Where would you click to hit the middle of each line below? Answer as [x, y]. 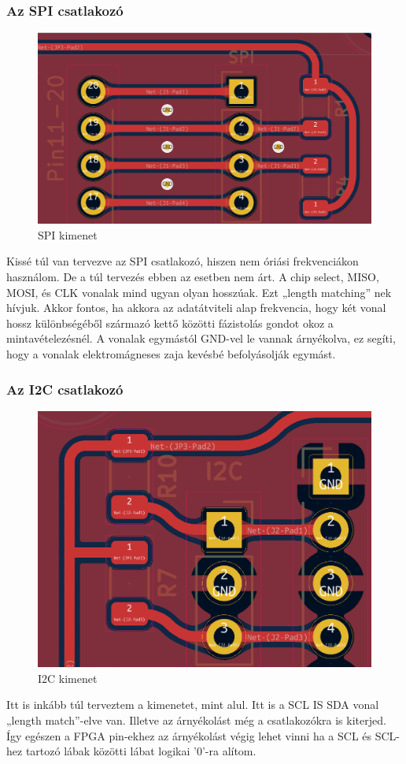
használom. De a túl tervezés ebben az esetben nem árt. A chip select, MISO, [193, 277]
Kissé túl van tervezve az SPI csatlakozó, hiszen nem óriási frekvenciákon [183, 261]
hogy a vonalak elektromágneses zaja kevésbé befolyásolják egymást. [171, 354]
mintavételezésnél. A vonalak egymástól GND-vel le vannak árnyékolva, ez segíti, [201, 338]
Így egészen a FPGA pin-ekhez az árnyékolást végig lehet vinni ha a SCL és [189, 735]
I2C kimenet [68, 678]
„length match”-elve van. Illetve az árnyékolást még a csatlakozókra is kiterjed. [196, 719]
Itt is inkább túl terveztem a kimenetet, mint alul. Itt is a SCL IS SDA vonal [193, 705]
